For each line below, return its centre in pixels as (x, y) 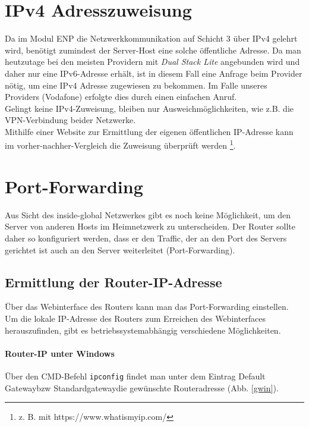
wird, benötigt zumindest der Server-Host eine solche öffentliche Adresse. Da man (153, 50)
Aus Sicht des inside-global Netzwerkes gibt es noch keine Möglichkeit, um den (148, 214)
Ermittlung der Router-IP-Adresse (113, 282)
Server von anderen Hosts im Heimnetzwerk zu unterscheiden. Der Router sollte (150, 226)
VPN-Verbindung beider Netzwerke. (70, 120)
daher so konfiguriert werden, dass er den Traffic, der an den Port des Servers (146, 238)
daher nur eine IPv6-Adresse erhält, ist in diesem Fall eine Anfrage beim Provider (154, 73)
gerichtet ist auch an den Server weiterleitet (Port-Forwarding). (120, 249)
